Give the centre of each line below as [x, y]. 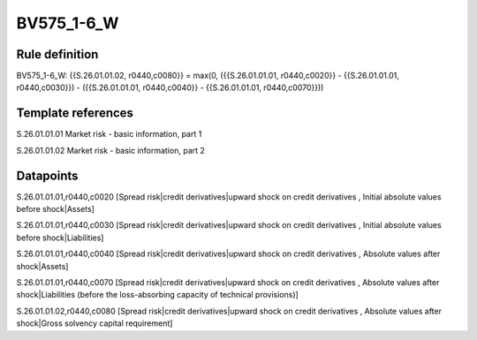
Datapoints [47, 175]
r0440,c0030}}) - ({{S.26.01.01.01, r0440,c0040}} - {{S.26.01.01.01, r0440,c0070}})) [170, 87]
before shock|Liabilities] [60, 238]
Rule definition [57, 54]
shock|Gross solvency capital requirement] [95, 323]
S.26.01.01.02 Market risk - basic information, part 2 [110, 150]
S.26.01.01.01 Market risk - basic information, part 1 [109, 134]
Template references [75, 113]
